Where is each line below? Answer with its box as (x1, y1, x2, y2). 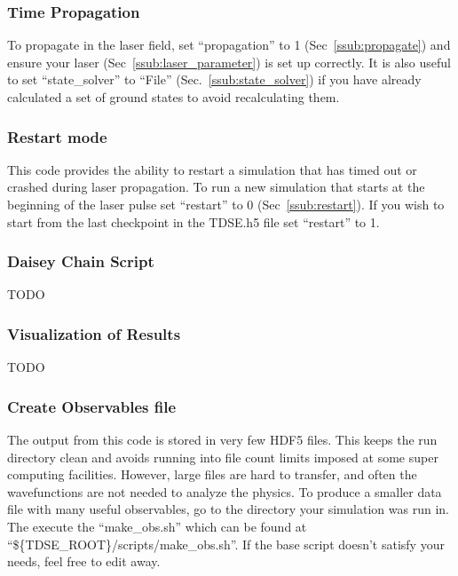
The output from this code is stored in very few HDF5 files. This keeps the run (7, 430, 438, 449)
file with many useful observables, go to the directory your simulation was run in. (7, 500, 449, 518)
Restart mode (7, 125, 107, 147)
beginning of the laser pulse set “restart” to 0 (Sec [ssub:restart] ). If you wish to (7, 195, 445, 213)
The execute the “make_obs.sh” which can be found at (7, 517, 307, 535)
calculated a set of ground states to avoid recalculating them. (7, 88, 340, 106)
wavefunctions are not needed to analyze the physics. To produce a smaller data (7, 482, 442, 501)
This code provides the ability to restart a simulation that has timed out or (7, 160, 417, 178)
